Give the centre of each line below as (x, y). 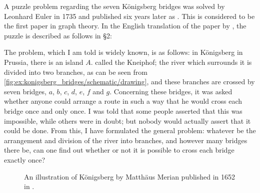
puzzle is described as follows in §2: (58, 35)
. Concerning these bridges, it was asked (171, 91)
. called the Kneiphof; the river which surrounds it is (171, 62)
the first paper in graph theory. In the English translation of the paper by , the (125, 26)
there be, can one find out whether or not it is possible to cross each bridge (119, 150)
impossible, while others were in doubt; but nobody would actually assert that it (127, 120)
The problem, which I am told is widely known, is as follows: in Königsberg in (123, 52)
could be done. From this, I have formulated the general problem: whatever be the (130, 130)
